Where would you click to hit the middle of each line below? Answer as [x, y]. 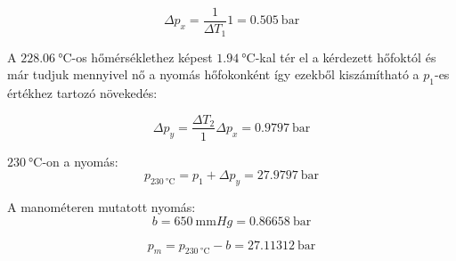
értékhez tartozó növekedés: [82, 92]
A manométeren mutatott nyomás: [102, 206]
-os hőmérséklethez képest [142, 57]
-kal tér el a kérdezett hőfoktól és [346, 57]
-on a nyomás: [80, 161]
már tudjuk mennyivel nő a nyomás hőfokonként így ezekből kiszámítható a [213, 74]
